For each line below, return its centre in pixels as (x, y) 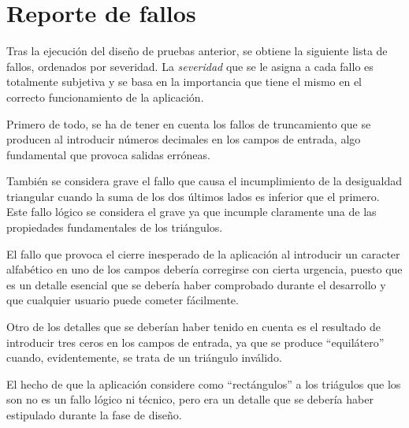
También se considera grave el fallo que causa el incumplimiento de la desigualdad (204, 181)
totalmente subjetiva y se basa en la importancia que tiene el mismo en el (184, 82)
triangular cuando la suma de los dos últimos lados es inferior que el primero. (193, 196)
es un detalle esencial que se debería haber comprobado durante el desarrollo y (196, 284)
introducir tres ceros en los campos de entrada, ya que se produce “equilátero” (195, 342)
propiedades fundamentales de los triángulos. (115, 227)
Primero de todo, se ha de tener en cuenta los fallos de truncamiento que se (189, 123)
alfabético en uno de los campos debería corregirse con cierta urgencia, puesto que (204, 269)
